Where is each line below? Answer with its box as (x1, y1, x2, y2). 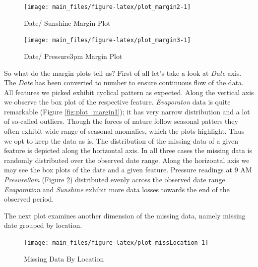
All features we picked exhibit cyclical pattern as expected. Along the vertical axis (4, 87, 254, 97)
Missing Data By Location (24, 253, 104, 264)
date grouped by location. (4, 220, 82, 230)
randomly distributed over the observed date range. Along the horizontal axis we (4, 155, 250, 165)
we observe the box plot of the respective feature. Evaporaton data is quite (4, 97, 231, 107)
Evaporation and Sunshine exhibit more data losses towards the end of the (4, 184, 230, 194)
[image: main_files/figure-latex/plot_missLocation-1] (24, 239, 209, 246)
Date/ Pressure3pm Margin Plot (24, 51, 123, 61)
